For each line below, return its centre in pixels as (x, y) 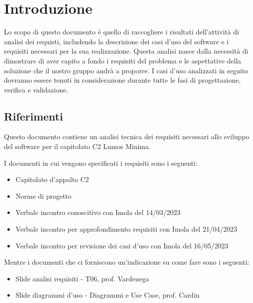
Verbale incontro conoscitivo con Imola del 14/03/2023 (98, 212)
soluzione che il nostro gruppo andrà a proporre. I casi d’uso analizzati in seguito (126, 70)
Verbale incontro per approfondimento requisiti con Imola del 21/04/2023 (126, 229)
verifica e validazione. (36, 89)
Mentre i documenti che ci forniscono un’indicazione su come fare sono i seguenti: (127, 262)
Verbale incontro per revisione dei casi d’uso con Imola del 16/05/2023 (122, 245)
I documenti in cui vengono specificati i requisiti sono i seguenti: (101, 163)
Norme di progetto (44, 196)
